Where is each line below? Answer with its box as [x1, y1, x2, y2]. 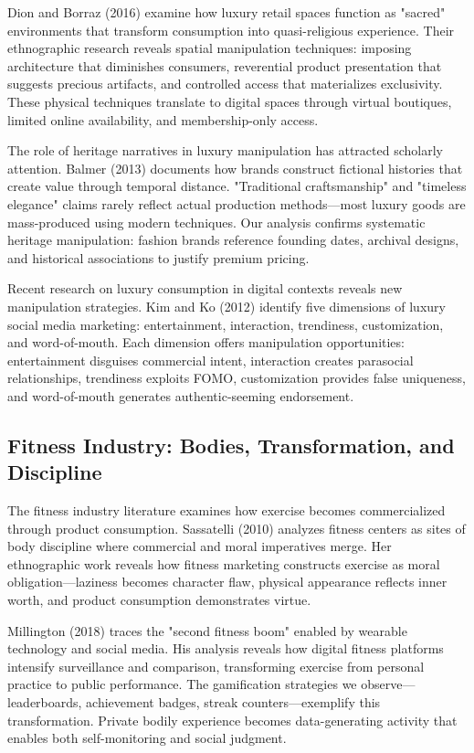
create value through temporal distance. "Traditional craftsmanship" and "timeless [7, 176, 467, 196]
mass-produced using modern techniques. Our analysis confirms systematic [7, 212, 426, 231]
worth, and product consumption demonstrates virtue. [7, 590, 311, 610]
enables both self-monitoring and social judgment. [7, 728, 287, 748]
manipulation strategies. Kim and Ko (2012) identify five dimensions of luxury [7, 296, 446, 315]
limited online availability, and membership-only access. [7, 110, 319, 129]
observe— [361, 674, 416, 694]
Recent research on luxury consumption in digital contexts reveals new [7, 279, 403, 298]
